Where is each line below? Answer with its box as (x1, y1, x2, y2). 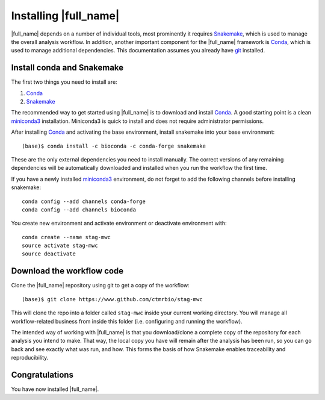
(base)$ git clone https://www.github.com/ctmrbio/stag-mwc (22, 296, 203, 302)
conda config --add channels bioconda (22, 206, 137, 213)
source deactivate (22, 251, 76, 257)
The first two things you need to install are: (11, 78, 117, 86)
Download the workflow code (11, 266, 124, 277)
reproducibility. (11, 354, 49, 361)
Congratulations (11, 369, 73, 380)
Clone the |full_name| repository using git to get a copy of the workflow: (11, 282, 190, 289)
